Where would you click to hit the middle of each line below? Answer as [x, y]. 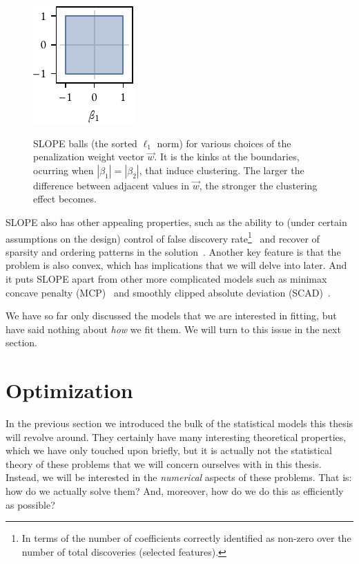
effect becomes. [65, 199]
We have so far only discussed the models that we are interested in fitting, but [171, 316]
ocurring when [64, 170]
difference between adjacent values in [111, 185]
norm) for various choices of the [224, 143]
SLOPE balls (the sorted [85, 143]
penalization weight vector [89, 157]
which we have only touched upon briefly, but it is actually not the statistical [169, 450]
